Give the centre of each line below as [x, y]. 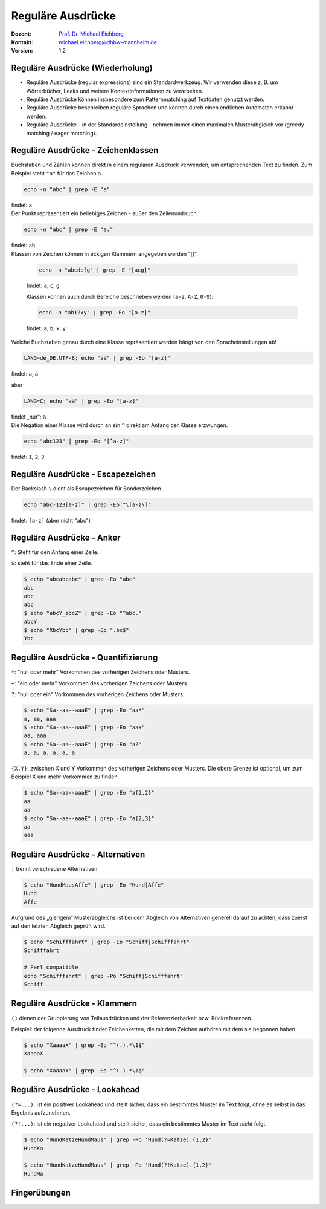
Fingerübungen [41, 1193]
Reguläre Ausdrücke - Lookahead [75, 1090]
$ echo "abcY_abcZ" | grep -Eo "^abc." [83, 613]
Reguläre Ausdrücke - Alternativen [78, 854]
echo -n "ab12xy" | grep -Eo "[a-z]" [95, 312]
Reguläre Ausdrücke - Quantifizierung [85, 658]
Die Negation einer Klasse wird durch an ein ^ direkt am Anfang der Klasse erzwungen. [120, 425]
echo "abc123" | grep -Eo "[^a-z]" [76, 441]
